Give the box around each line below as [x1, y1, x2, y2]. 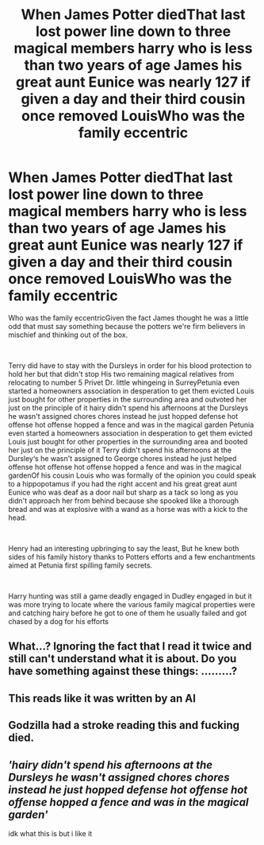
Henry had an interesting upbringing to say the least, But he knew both [8, 543, 239, 553]
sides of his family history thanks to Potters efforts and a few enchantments [8, 552, 255, 561]
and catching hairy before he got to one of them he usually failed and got [8, 608, 247, 618]
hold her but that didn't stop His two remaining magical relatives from [8, 369, 235, 378]
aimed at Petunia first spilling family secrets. [8, 560, 153, 570]
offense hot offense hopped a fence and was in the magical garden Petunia [8, 420, 254, 429]
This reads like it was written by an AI [8, 692, 197, 705]
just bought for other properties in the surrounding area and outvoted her [8, 394, 247, 404]
